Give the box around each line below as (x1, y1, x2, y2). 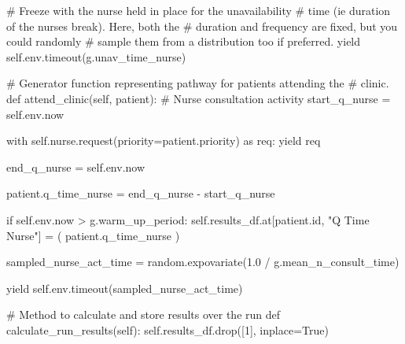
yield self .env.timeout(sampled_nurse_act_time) (6, 279, 243, 296)
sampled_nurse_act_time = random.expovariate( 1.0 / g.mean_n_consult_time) (6, 253, 399, 270)
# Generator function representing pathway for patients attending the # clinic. (6, 75, 389, 91)
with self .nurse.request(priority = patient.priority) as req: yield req (6, 132, 321, 149)
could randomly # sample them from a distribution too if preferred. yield (6, 33, 361, 50)
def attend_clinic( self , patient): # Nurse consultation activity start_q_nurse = (6, 90, 391, 106)
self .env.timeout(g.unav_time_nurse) (6, 48, 186, 65)
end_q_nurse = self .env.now (6, 158, 145, 175)
